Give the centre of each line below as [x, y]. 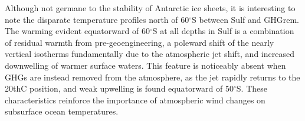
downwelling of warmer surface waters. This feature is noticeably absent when [145, 65]
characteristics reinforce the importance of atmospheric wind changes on [135, 100]
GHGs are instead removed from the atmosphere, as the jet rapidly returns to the [152, 77]
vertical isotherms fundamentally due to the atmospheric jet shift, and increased [150, 54]
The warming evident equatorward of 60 [77, 31]
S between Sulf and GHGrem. [245, 19]
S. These [252, 88]
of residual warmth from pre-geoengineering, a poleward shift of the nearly [140, 42]
